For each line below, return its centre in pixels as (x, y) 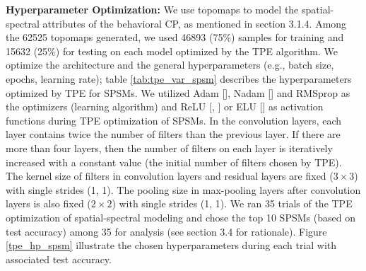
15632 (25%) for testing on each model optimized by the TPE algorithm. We (172, 51)
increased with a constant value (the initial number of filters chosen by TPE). (174, 162)
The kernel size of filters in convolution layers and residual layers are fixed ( (170, 176)
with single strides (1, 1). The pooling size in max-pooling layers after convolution (183, 189)
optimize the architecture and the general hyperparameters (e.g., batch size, (170, 65)
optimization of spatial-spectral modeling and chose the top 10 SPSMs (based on (181, 217)
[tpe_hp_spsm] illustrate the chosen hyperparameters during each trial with (171, 245)
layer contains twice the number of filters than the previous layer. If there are (173, 134)
